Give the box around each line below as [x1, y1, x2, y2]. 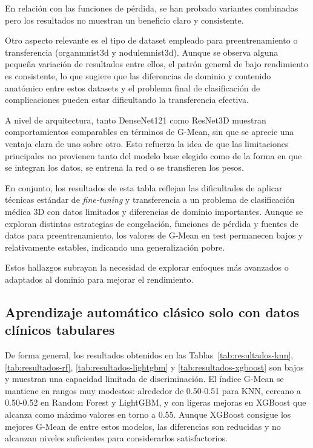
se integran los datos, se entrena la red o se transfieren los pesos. [5, 161, 244, 174]
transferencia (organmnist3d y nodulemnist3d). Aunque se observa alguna [5, 45, 278, 58]
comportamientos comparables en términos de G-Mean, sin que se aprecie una [5, 125, 294, 138]
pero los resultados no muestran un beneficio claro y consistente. [5, 13, 244, 26]
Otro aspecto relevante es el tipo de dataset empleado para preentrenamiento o [5, 34, 298, 47]
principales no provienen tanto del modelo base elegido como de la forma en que [5, 149, 302, 162]
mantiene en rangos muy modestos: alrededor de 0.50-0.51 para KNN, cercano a [5, 384, 301, 397]
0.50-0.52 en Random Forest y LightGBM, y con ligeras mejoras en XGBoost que [5, 396, 306, 409]
